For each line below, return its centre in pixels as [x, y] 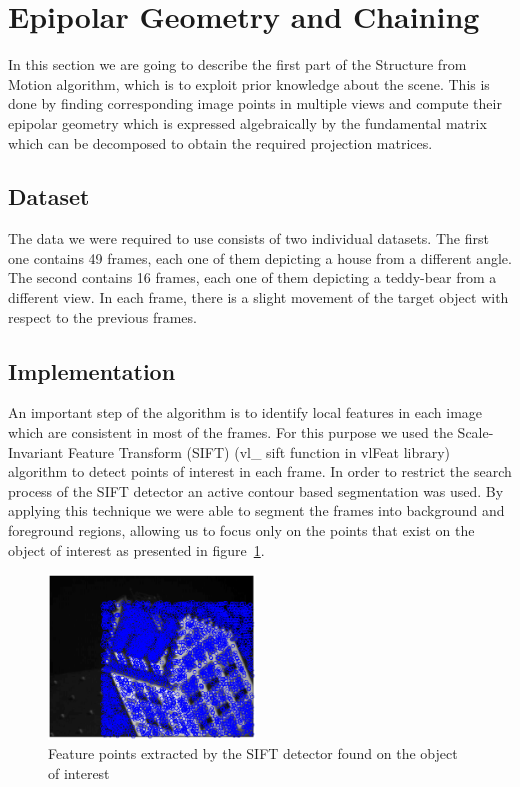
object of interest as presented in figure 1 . [136, 549]
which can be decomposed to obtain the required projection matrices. [220, 142]
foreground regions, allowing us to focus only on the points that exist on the [241, 530]
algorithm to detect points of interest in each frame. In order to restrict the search [260, 471]
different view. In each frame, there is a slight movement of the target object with [258, 297]
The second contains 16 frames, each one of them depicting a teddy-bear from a [252, 277]
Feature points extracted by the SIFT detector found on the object [253, 753]
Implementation [92, 370]
